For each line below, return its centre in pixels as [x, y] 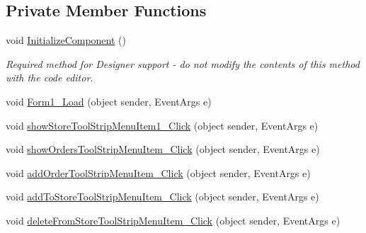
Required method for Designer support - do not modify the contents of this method [183, 63]
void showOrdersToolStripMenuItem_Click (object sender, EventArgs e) [163, 149]
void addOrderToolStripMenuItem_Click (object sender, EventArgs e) [158, 172]
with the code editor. [50, 78]
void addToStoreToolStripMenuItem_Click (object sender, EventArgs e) [162, 197]
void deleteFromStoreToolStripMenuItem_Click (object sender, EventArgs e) [173, 220]
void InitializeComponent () [66, 40]
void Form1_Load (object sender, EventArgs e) [109, 101]
